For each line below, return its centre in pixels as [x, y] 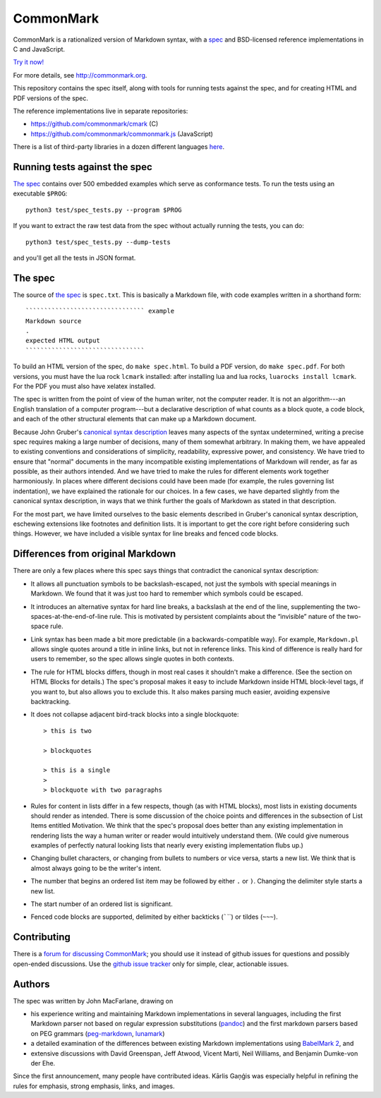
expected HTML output [63, 341]
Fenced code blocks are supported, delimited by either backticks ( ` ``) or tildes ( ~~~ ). [154, 917]
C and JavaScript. [39, 49]
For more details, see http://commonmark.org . [80, 75]
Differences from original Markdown [95, 554]
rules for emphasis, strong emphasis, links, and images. [94, 1086]
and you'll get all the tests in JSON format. [74, 258]
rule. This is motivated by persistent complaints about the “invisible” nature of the [228, 616]
